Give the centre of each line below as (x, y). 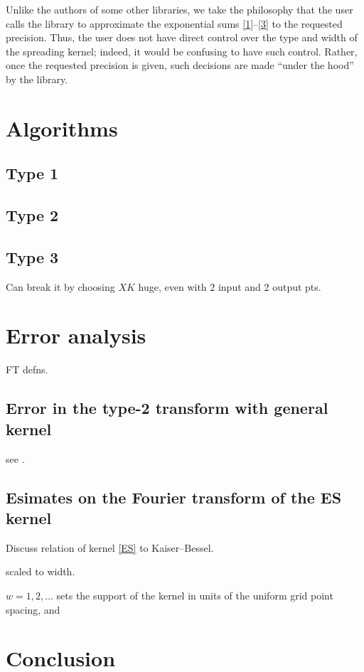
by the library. (37, 79)
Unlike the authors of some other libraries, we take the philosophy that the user (180, 9)
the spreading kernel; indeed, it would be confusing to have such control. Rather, (182, 51)
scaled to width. (41, 571)
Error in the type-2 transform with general (167, 408)
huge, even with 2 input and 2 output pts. (230, 286)
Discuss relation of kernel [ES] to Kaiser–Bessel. (110, 547)
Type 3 (32, 256)
